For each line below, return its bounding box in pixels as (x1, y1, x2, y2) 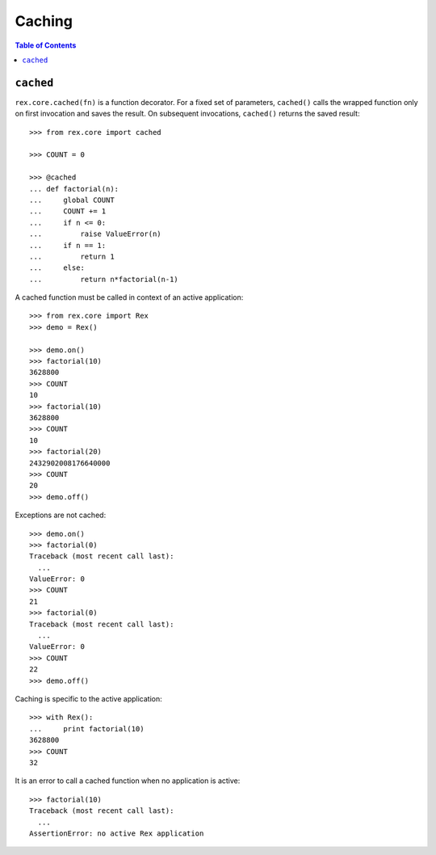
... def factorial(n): (29, 184, 119, 193)
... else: (29, 263, 85, 272)
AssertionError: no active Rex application (29, 828, 204, 838)
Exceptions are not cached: (15, 510, 107, 520)
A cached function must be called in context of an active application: (15, 293, 244, 302)
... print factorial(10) (29, 724, 145, 733)
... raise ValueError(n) (29, 230, 161, 238)
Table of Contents (15, 40, 77, 50)
